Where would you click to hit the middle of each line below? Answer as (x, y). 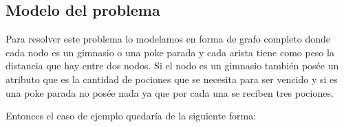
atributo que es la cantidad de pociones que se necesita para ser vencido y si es (172, 79)
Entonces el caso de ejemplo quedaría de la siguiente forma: (131, 116)
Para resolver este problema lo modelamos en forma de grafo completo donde (168, 39)
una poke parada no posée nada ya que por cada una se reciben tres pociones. (170, 92)
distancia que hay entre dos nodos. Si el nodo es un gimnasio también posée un (172, 66)
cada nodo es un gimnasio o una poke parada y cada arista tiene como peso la (170, 52)
